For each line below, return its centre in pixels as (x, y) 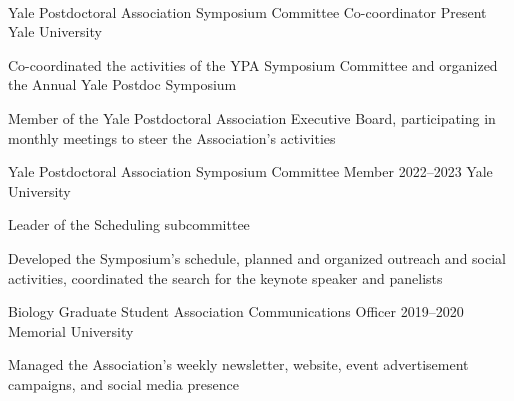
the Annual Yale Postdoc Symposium (122, 84)
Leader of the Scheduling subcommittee (129, 224)
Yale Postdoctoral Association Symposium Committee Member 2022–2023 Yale (250, 171)
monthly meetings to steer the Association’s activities (172, 137)
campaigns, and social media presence (123, 383)
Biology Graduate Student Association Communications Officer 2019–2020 (236, 311)
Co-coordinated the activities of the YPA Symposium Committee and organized (253, 64)
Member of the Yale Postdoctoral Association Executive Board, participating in (252, 117)
